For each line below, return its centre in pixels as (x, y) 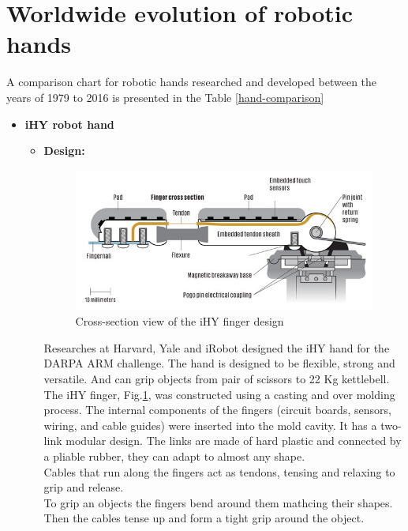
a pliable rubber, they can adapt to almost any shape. (174, 456)
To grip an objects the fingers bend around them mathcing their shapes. (218, 502)
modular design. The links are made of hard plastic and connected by (234, 441)
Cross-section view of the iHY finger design (180, 321)
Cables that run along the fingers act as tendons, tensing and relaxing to (219, 471)
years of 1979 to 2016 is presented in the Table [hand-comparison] (165, 97)
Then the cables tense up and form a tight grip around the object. (204, 518)
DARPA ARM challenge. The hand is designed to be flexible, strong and (219, 363)
